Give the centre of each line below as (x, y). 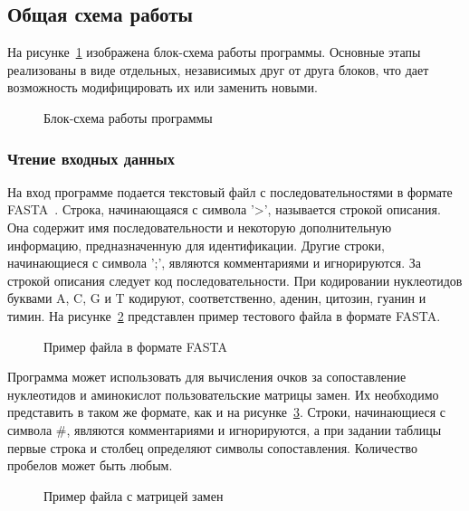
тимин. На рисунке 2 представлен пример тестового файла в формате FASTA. (224, 315)
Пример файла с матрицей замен (134, 495)
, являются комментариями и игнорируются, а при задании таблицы (254, 429)
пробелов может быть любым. (90, 465)
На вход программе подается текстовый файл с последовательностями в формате (230, 191)
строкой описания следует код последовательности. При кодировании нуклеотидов (235, 280)
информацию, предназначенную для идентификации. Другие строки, (196, 245)
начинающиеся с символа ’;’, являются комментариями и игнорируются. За (214, 263)
